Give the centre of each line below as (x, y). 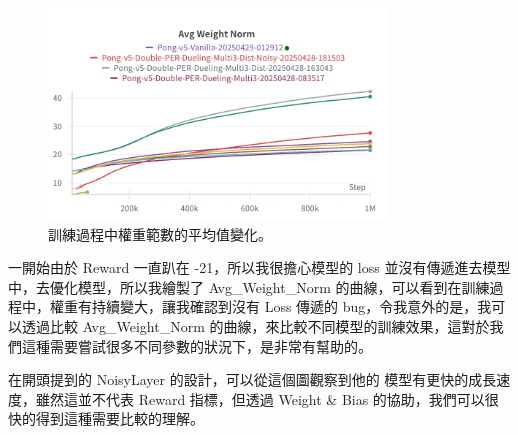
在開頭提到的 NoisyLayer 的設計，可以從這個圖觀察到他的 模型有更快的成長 (252, 379)
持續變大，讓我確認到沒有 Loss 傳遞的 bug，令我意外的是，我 (291, 306)
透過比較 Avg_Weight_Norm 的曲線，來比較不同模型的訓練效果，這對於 (255, 325)
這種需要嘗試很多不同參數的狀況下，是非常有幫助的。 (196, 345)
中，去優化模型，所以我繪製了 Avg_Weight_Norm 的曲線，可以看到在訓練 (249, 286)
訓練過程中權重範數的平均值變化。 (160, 233)
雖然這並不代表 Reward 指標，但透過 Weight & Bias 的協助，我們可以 (260, 398)
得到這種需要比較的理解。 (119, 418)
